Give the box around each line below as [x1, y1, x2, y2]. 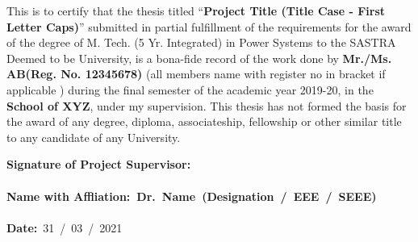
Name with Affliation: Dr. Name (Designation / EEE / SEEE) [6, 187, 377, 204]
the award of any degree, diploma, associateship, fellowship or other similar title [6, 113, 402, 130]
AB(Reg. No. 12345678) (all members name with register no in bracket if [6, 65, 386, 82]
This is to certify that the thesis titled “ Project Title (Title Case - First [6, 2, 386, 19]
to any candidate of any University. [6, 128, 181, 145]
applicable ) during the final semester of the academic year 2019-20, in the [6, 81, 374, 98]
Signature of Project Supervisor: [6, 156, 191, 173]
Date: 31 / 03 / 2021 [6, 219, 123, 236]
